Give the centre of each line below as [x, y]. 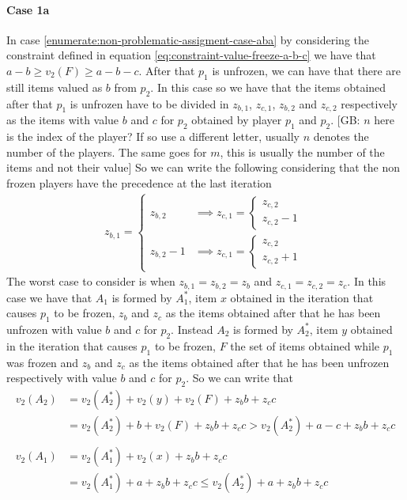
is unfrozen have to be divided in [149, 103]
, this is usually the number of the [302, 152]
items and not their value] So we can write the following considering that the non [203, 167]
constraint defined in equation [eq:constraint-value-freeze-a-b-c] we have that [191, 55]
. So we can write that [239, 378]
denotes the [341, 136]
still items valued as [55, 87]
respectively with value [62, 378]
